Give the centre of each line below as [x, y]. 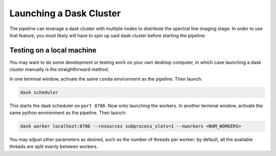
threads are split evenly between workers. [54, 147]
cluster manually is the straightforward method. [59, 69]
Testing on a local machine [53, 50]
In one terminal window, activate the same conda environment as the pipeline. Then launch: [106, 79]
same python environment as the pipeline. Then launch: [68, 113]
